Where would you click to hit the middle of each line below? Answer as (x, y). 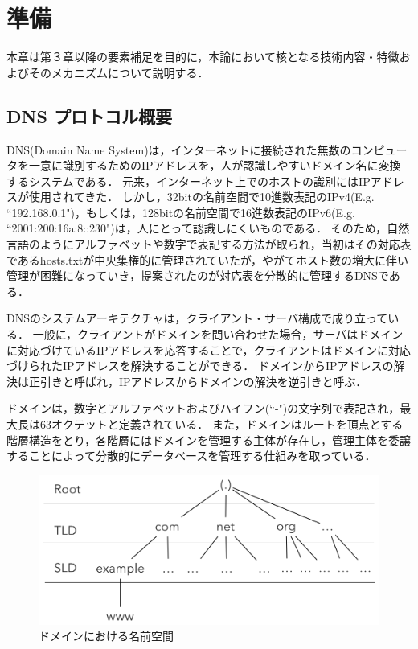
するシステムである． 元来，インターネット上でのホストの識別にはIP (189, 181)
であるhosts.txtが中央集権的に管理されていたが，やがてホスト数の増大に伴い (208, 259)
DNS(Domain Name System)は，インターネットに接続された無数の (179, 149)
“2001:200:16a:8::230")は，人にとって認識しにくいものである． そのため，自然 (208, 228)
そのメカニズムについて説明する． (119, 72)
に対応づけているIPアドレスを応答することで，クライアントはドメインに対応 (209, 349)
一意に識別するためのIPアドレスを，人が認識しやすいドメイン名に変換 (215, 165)
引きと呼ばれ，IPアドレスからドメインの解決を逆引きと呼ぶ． (203, 381)
